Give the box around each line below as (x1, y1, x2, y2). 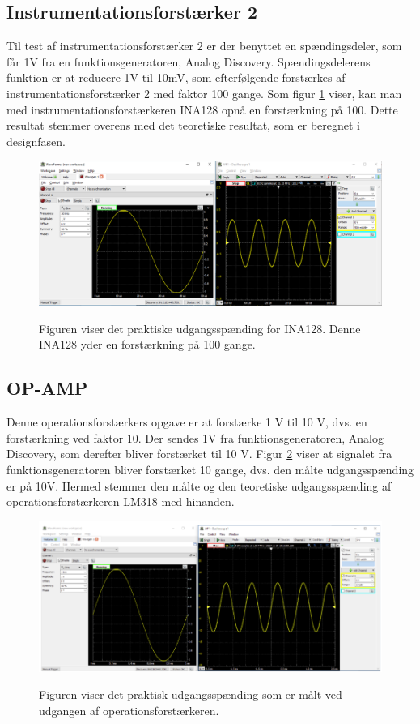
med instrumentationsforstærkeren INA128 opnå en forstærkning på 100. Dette (6, 101, 398, 118)
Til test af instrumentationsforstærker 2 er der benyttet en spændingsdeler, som (6, 37, 402, 54)
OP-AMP (6, 375, 88, 401)
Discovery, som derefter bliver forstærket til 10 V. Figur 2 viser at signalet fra (6, 445, 392, 462)
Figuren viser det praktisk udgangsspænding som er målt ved (39, 686, 342, 703)
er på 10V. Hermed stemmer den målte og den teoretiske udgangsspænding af (6, 477, 392, 494)
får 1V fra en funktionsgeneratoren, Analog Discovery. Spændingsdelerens (6, 53, 371, 70)
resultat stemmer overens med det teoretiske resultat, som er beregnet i (6, 117, 360, 134)
